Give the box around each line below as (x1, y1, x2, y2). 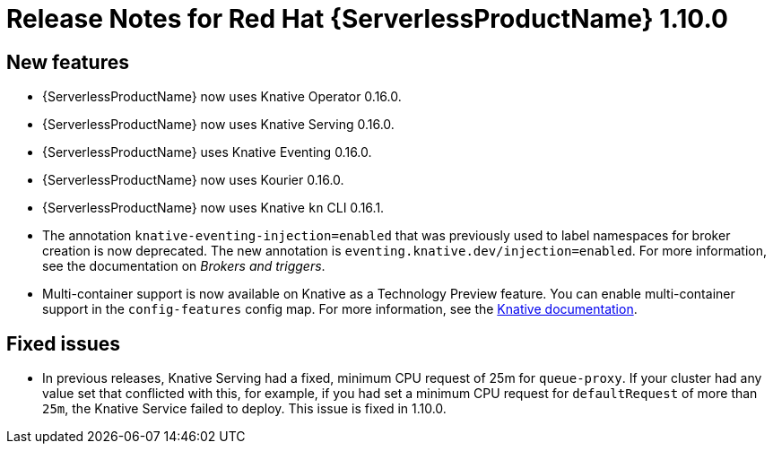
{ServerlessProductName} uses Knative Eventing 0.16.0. (42, 144, 372, 160)
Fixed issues (6, 332, 121, 355)
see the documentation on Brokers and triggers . (42, 258, 326, 274)
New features (6, 50, 129, 74)
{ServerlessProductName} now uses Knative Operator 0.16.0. (42, 89, 402, 105)
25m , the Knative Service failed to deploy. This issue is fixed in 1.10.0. (42, 401, 447, 417)
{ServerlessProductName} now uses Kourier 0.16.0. (42, 172, 344, 188)
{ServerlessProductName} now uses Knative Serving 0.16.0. (42, 117, 395, 133)
